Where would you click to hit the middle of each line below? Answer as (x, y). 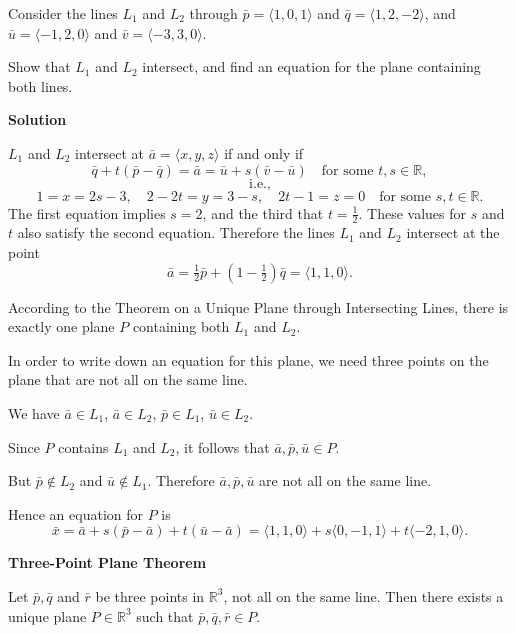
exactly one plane (61, 326)
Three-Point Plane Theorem (107, 562)
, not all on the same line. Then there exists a (363, 595)
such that (165, 615)
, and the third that (263, 212)
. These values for (412, 212)
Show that (39, 66)
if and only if (264, 152)
